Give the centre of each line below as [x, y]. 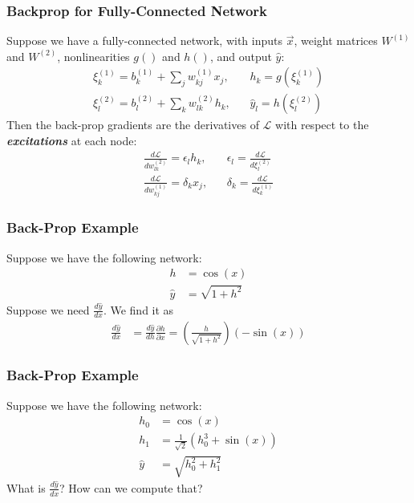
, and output [241, 56]
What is [26, 487]
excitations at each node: [72, 141]
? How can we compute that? [131, 487]
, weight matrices [336, 41]
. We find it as [138, 309]
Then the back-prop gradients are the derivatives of [133, 125]
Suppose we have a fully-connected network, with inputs [144, 41]
